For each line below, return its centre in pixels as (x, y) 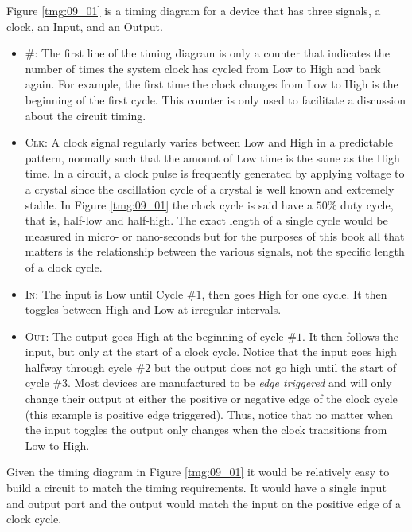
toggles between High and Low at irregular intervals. (153, 309)
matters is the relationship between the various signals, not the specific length (215, 251)
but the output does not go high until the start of (275, 367)
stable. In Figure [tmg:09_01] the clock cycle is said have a (169, 204)
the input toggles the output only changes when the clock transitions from (206, 430)
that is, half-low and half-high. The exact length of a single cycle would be (206, 220)
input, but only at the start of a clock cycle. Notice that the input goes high (211, 352)
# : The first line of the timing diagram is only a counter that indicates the (207, 53)
